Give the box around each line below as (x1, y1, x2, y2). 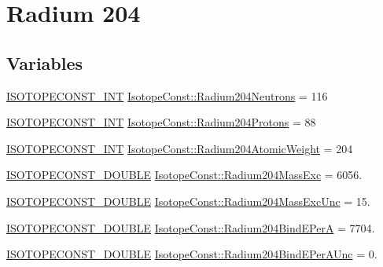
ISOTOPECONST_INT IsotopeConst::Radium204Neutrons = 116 (6, 87, 328, 104)
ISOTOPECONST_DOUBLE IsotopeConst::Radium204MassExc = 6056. (6, 166, 363, 183)
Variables (6, 50, 83, 75)
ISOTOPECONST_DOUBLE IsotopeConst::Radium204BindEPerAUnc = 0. (6, 246, 377, 262)
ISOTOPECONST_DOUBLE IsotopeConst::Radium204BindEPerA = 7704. (6, 219, 375, 236)
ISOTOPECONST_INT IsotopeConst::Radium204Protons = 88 (6, 114, 316, 130)
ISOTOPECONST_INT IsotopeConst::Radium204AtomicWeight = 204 (6, 140, 353, 156)
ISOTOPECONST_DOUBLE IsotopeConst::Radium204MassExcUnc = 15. (6, 192, 370, 209)
